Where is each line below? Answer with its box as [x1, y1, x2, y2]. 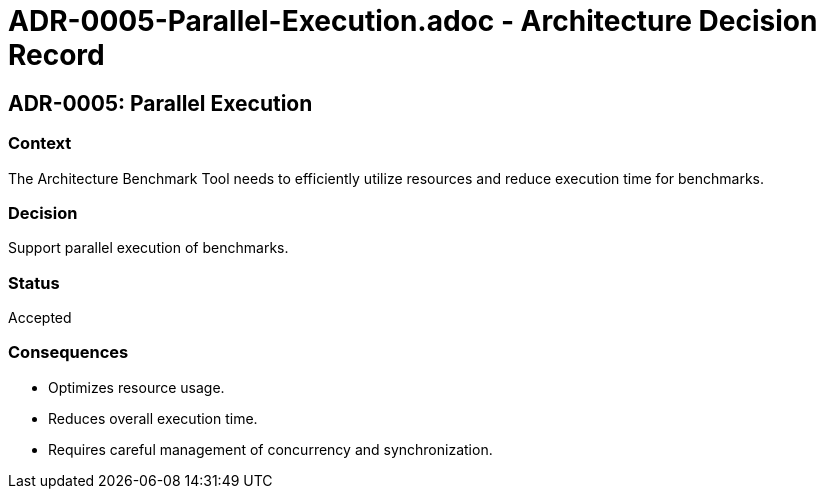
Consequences [8, 342, 129, 363]
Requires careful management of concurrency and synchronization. [48, 440, 493, 458]
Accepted [8, 309, 72, 327]
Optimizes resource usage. [48, 378, 225, 396]
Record [8, 38, 105, 72]
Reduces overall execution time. [48, 409, 258, 427]
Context [8, 133, 72, 154]
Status [8, 272, 60, 293]
